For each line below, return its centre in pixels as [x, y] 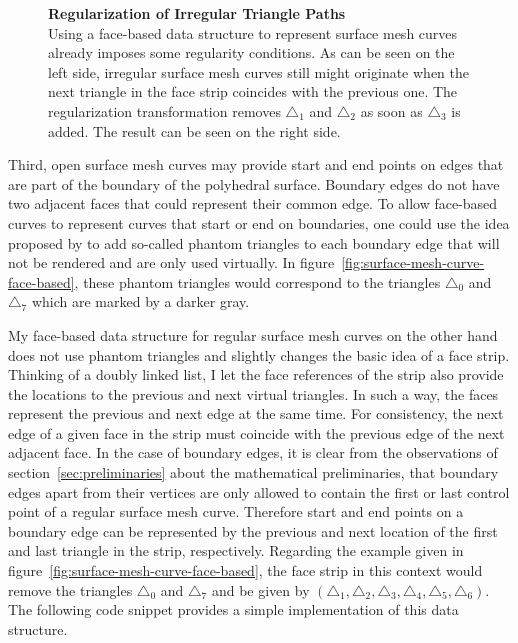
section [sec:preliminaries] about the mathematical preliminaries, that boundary [253, 472]
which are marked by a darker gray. [140, 301]
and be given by [260, 589]
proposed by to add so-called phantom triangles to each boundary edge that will [254, 242]
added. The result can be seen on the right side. [194, 130]
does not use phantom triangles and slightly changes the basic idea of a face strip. [259, 354]
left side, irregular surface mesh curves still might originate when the [258, 71]
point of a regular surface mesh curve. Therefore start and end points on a [236, 511]
